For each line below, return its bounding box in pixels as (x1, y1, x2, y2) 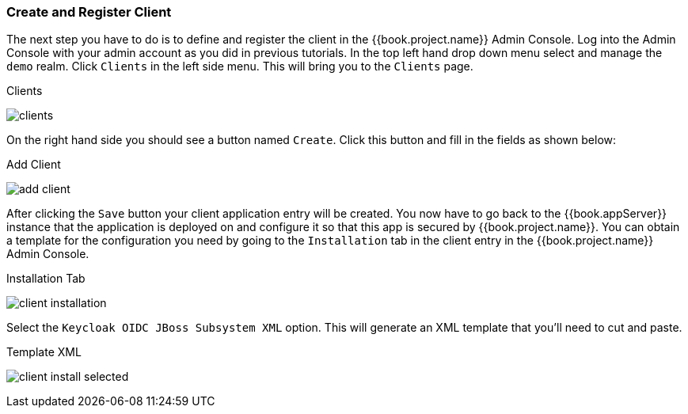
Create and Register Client (6, 4, 172, 20)
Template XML (6, 345, 82, 359)
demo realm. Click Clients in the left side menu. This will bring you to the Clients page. (6, 59, 473, 74)
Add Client (6, 158, 61, 172)
